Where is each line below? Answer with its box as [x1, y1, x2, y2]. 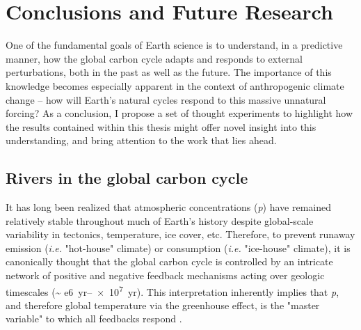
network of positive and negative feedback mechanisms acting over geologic [6, 268, 325, 283]
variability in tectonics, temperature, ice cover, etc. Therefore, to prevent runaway [6, 227, 355, 242]
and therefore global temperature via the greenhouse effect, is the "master [6, 297, 320, 312]
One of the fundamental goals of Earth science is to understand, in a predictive [6, 38, 343, 52]
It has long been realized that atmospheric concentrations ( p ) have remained [6, 200, 331, 214]
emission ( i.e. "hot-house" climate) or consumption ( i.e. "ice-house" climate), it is [6, 240, 351, 255]
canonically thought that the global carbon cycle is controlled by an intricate [6, 254, 333, 269]
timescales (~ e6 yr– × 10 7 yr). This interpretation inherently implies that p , [6, 282, 339, 299]
